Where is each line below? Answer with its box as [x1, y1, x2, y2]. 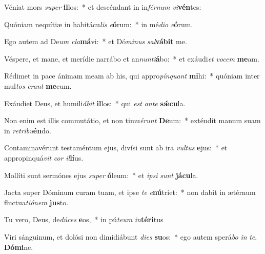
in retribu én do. [4, 125, 51, 135]
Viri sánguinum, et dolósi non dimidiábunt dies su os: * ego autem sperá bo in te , [4, 231, 257, 242]
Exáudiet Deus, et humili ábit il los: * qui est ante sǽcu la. [4, 97, 186, 108]
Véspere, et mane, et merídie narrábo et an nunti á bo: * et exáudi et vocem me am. [4, 53, 259, 64]
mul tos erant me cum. [4, 80, 72, 91]
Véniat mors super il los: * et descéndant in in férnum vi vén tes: [4, 2, 201, 12]
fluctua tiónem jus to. [4, 197, 69, 207]
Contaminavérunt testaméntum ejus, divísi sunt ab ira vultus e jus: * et [4, 142, 228, 153]
